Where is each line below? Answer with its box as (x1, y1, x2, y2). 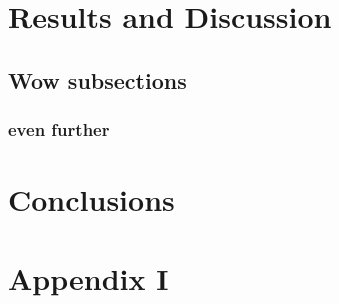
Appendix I (8, 257, 169, 298)
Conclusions (8, 179, 175, 220)
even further (8, 117, 110, 142)
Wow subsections (8, 64, 187, 95)
